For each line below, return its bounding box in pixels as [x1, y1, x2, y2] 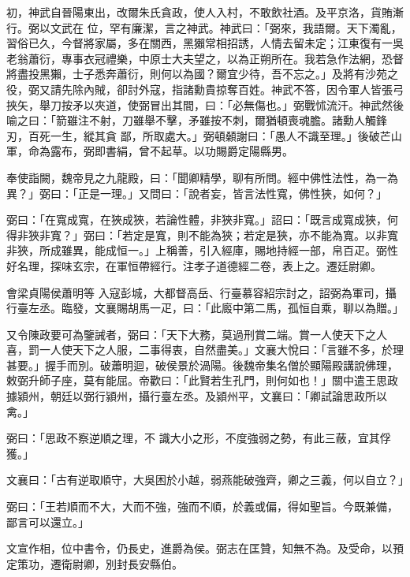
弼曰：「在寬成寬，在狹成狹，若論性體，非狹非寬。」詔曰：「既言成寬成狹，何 [6, 211, 398, 228]
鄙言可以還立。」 [6, 513, 89, 530]
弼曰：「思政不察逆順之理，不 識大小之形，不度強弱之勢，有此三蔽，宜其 [6, 430, 380, 446]
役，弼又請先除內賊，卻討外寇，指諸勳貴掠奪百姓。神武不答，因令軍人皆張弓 [6, 80, 404, 97]
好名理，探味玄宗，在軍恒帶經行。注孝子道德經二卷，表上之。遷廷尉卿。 [6, 257, 382, 274]
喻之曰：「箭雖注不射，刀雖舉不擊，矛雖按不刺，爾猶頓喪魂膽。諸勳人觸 [6, 112, 376, 128]
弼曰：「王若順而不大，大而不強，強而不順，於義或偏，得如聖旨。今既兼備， [6, 498, 398, 515]
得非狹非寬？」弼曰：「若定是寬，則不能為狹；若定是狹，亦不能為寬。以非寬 [6, 226, 398, 243]
